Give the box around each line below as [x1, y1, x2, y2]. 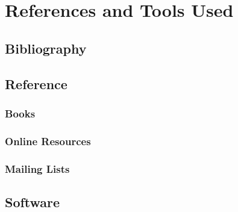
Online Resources [5, 133, 91, 148]
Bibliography [5, 39, 87, 57]
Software [5, 192, 60, 211]
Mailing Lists [5, 161, 70, 176]
